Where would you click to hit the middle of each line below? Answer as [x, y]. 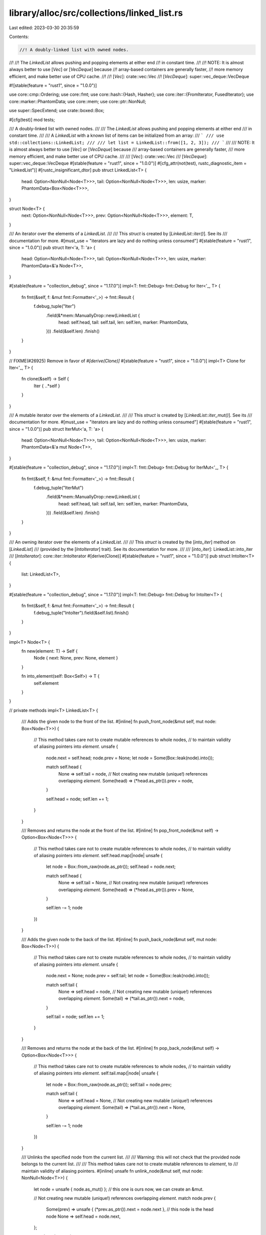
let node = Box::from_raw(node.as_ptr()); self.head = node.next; [111, 866]
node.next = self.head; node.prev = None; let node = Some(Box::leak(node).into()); [130, 758]
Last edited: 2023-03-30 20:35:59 [44, 28]
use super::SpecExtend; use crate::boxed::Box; [57, 111]
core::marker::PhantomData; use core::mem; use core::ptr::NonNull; [78, 101]
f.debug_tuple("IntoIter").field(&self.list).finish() [81, 613]
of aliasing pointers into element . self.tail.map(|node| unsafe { [96, 1073]
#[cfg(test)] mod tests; [32, 120]
